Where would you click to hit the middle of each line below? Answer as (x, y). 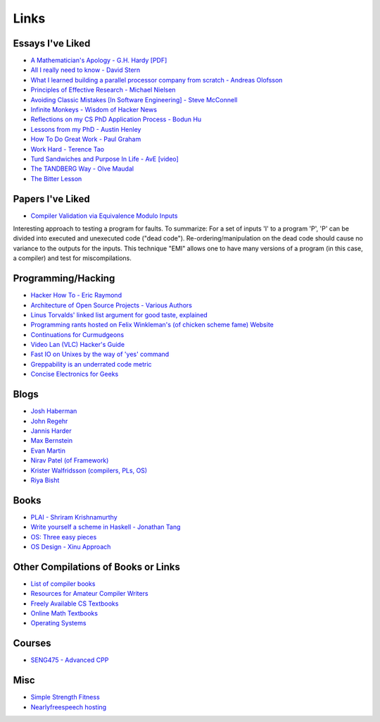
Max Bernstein (52, 441)
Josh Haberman (54, 411)
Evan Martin (48, 451)
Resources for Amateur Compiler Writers (89, 594)
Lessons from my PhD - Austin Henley (86, 129)
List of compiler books (63, 583)
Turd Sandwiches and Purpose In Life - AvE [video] (104, 159)
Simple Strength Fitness (65, 697)
